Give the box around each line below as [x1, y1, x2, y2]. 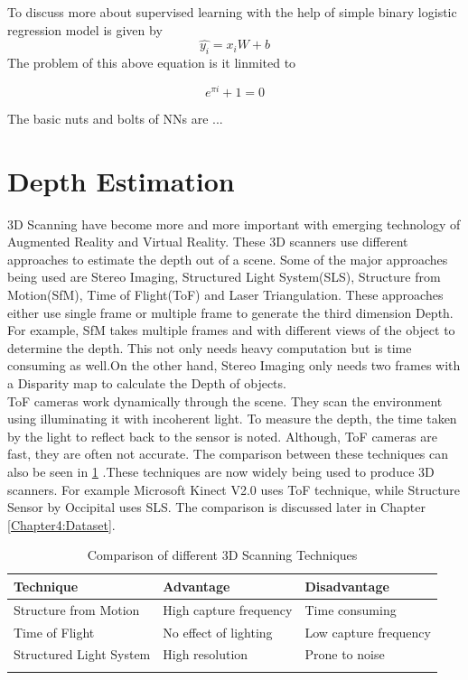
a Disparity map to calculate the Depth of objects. [7, 373, 286, 392]
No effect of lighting [163, 622, 273, 641]
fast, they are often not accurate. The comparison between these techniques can [7, 444, 449, 463]
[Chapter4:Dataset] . [7, 515, 116, 534]
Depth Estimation [7, 162, 235, 199]
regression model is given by [7, 20, 163, 39]
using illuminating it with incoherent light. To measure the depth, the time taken [7, 409, 457, 428]
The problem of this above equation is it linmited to [7, 53, 296, 72]
